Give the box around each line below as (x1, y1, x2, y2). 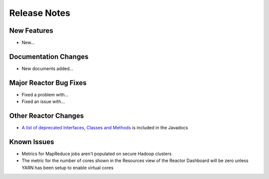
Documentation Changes (9, 52, 89, 61)
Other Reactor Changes (9, 112, 84, 120)
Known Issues (9, 137, 54, 146)
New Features (9, 26, 53, 35)
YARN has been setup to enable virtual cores (21, 165, 114, 171)
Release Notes (9, 7, 71, 18)
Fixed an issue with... (21, 98, 65, 104)
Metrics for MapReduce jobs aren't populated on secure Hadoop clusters (21, 151, 172, 157)
